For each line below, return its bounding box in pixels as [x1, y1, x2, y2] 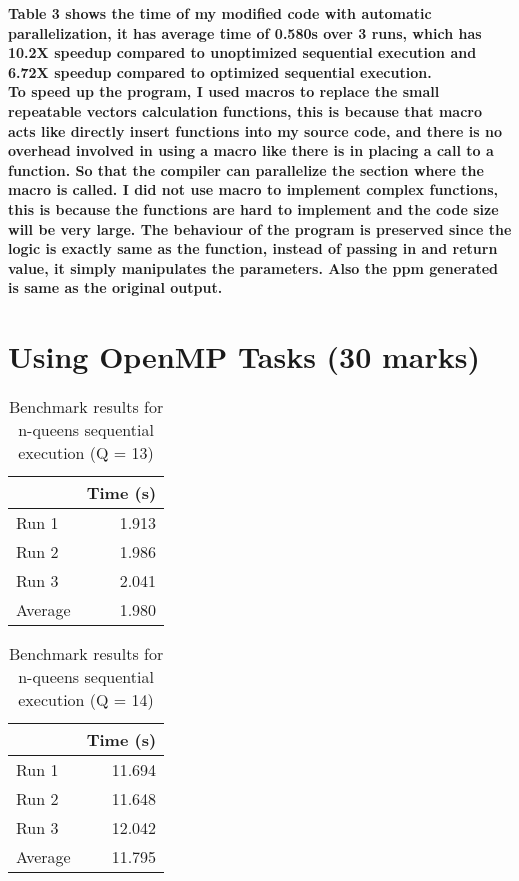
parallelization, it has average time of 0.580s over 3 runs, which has [8, 22, 482, 43]
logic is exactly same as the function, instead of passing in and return [8, 238, 498, 259]
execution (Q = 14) [18, 688, 154, 712]
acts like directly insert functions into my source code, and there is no [8, 120, 503, 141]
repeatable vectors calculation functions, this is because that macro [8, 100, 482, 121]
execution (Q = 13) [18, 441, 154, 465]
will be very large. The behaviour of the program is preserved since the [8, 218, 512, 239]
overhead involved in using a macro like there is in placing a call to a [8, 140, 494, 161]
